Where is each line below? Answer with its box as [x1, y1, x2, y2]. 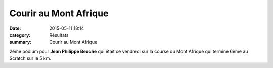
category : [9, 32, 31, 38]
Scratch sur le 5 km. [9, 55, 52, 61]
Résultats [49, 32, 69, 38]
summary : [9, 39, 32, 45]
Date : [9, 25, 21, 31]
